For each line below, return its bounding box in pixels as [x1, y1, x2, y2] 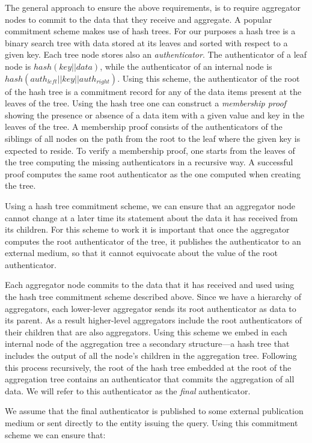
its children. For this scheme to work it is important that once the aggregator [5, 223, 290, 236]
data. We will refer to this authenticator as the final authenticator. [5, 384, 251, 397]
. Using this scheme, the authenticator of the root [117, 72, 300, 84]
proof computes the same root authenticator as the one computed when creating [5, 167, 301, 180]
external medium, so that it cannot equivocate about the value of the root [5, 246, 278, 259]
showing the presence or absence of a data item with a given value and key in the [5, 108, 305, 121]
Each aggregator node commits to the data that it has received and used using [5, 278, 295, 291]
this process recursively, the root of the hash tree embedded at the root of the [5, 361, 292, 373]
